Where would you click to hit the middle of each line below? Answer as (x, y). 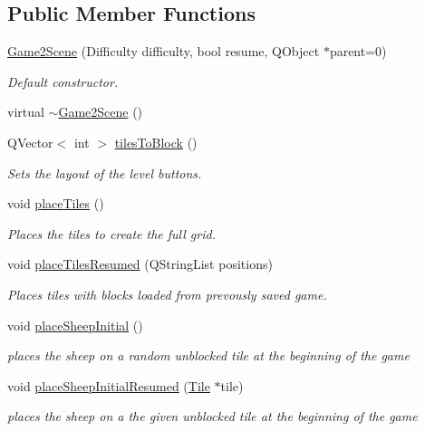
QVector (30, 142)
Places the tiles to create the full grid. (111, 233)
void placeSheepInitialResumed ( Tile (109, 385)
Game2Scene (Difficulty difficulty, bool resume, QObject (164, 51)
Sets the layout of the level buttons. (105, 172)
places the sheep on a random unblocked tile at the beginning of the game (208, 355)
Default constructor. (63, 81)
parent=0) (358, 51)
